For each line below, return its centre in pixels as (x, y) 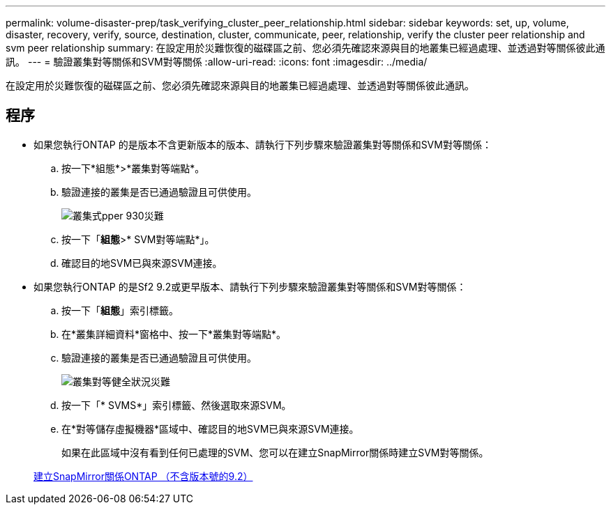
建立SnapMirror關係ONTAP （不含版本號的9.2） (143, 476)
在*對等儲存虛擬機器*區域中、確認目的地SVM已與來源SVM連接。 (210, 428)
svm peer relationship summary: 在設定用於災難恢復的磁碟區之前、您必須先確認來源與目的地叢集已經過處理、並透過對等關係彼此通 (305, 48)
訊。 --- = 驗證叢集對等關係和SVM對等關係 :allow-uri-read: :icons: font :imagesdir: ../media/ (217, 62)
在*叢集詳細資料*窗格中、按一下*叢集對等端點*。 (174, 334)
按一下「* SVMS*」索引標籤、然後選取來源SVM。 (176, 405)
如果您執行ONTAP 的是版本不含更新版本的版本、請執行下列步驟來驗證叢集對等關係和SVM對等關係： (263, 144)
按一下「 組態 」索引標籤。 (120, 310)
